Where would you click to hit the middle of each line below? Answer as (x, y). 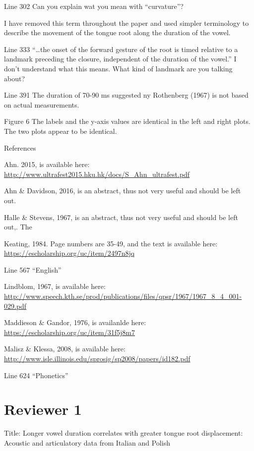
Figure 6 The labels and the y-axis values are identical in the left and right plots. (127, 121)
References (20, 147)
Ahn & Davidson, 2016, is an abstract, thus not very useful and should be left (123, 191)
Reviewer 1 (43, 409)
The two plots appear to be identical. (61, 131)
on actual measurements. (42, 104)
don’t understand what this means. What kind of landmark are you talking (118, 68)
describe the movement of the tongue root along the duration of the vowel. (117, 32)
